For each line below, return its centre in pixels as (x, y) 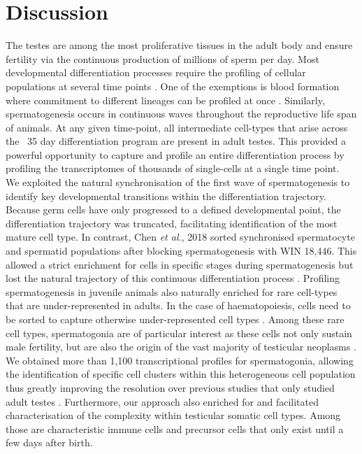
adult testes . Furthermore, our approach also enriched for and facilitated (162, 401)
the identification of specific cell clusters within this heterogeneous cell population (181, 374)
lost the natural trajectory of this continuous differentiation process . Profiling (173, 278)
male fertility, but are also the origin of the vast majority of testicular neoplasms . (181, 347)
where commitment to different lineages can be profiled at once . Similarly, (165, 100)
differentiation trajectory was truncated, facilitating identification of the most (172, 223)
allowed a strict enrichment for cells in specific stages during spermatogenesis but (180, 264)
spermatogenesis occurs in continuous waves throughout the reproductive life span (181, 114)
